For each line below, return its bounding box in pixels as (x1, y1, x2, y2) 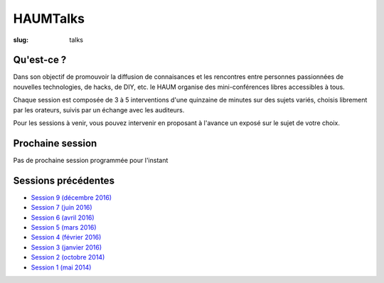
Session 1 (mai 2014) (31, 263, 92, 272)
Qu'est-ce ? (13, 54, 67, 66)
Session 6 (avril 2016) (31, 213, 95, 222)
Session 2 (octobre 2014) (31, 253, 105, 262)
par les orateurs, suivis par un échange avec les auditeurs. (13, 105, 185, 114)
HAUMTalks (13, 11, 85, 26)
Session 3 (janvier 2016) (31, 242, 102, 252)
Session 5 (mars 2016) (31, 223, 97, 231)
